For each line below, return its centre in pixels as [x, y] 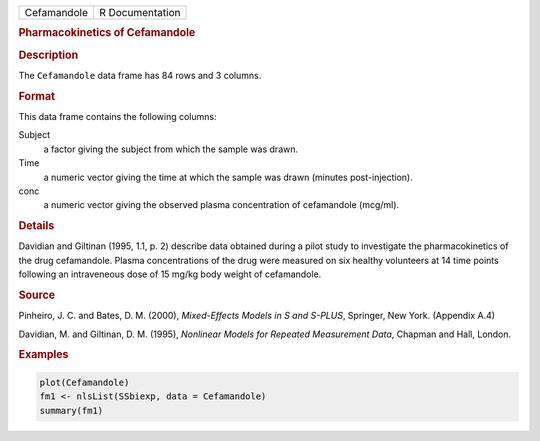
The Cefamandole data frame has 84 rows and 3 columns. [140, 75]
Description [48, 55]
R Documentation [139, 12]
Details [36, 226]
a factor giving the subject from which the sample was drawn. [171, 149]
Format [36, 96]
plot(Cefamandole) [84, 382]
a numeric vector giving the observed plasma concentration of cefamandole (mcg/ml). [221, 205]
